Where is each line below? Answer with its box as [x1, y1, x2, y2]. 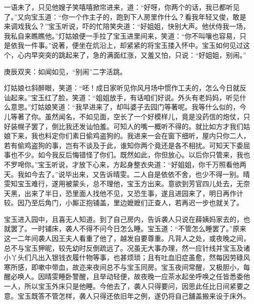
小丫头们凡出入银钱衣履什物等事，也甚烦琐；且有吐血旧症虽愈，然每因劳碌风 [4, 252, 250, 262]
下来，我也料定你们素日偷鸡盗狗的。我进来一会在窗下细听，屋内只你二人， [10, 130, 250, 141]
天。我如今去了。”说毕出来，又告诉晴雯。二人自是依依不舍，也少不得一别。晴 [4, 169, 250, 179]
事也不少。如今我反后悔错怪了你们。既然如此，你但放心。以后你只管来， [4, 150, 236, 160]
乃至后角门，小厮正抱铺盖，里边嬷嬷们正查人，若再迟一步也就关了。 [24, 197, 243, 208]
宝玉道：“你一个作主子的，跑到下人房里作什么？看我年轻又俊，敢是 [31, 11, 247, 22]
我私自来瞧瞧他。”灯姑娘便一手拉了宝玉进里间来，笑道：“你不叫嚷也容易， [4, 30, 240, 41]
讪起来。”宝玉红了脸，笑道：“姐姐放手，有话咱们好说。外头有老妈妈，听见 [4, 92, 240, 102]
